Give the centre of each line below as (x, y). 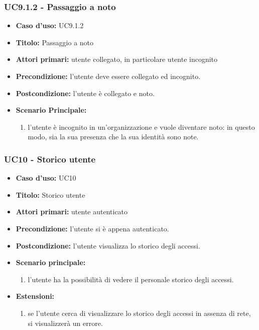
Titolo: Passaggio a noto (55, 42)
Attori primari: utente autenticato (72, 212)
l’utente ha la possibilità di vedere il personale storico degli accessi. (131, 279)
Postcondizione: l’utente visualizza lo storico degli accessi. (108, 245)
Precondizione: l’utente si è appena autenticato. (92, 228)
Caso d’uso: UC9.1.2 (50, 25)
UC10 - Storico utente (50, 159)
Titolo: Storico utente (50, 194)
